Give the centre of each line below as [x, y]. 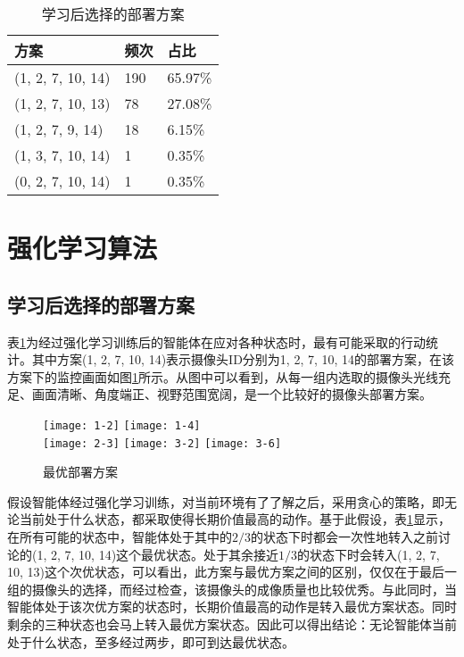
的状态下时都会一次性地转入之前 [344, 537]
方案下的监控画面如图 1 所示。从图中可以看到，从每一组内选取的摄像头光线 [223, 376]
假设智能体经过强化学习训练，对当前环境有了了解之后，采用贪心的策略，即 [226, 501]
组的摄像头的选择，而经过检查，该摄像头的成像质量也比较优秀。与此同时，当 [232, 589]
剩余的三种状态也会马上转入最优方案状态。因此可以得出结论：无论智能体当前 [232, 624]
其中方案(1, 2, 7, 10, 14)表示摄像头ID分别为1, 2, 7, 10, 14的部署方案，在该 [243, 359]
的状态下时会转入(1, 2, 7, [369, 554]
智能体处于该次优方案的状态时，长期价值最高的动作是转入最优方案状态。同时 [232, 607]
